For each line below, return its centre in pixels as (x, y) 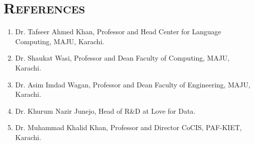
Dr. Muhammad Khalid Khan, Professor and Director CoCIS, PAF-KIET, (128, 127)
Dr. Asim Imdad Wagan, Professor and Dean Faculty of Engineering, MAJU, (133, 84)
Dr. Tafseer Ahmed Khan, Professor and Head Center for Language (118, 32)
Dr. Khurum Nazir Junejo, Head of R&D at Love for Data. (105, 110)
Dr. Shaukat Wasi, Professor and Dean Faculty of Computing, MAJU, (122, 58)
